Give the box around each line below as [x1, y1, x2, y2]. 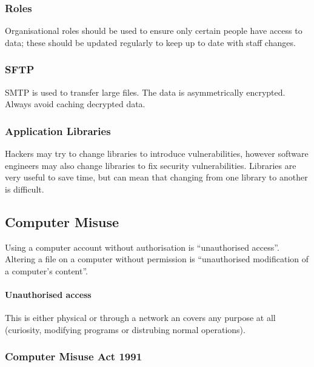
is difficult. [5, 182, 44, 195]
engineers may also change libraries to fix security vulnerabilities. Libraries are [5, 159, 296, 171]
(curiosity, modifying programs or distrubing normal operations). [5, 323, 246, 336]
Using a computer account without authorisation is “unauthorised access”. [5, 240, 279, 253]
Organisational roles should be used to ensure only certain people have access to [5, 24, 302, 37]
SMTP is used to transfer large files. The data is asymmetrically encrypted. [5, 85, 286, 98]
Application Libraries [5, 123, 111, 138]
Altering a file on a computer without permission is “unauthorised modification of [5, 253, 309, 265]
